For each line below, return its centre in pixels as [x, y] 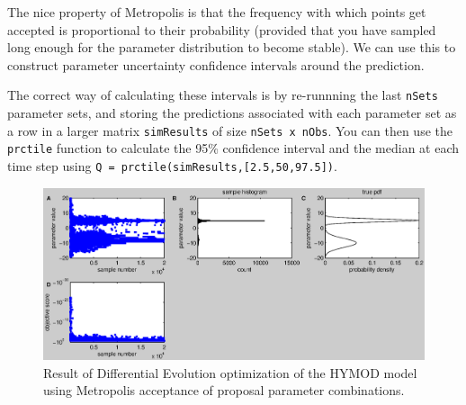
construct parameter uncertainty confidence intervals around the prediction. [216, 64]
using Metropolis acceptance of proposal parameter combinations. [224, 390]
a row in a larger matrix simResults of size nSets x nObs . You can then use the [230, 130]
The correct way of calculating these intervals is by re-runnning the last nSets [223, 95]
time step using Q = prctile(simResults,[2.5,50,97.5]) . [172, 165]
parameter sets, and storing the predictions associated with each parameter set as [232, 113]
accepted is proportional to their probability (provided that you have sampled [222, 29]
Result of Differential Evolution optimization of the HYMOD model [230, 372]
